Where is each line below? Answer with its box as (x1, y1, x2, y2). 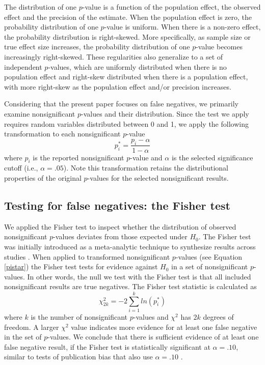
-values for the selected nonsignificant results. (87, 172, 229, 183)
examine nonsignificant (4, 108, 75, 119)
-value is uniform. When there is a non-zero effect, (104, 21, 261, 32)
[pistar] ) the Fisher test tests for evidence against (4, 261, 158, 272)
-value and (130, 152, 163, 162)
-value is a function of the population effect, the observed (82, 2, 261, 12)
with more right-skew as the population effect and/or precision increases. (4, 81, 231, 92)
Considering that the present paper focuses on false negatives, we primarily (4, 98, 238, 109)
